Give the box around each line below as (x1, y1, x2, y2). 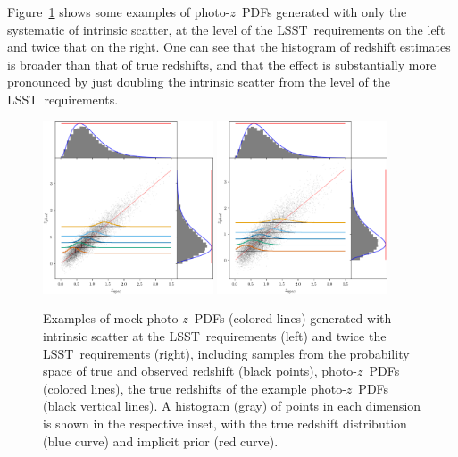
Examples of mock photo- (43, 309, 183, 328)
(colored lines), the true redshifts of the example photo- (43, 378, 346, 397)
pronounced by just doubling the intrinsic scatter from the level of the (7, 72, 390, 91)
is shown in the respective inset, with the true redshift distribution (43, 413, 407, 432)
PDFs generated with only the (241, 3, 407, 21)
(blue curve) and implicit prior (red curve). (43, 431, 279, 450)
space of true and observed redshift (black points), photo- (43, 361, 358, 380)
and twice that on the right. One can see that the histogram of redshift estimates (7, 37, 451, 56)
